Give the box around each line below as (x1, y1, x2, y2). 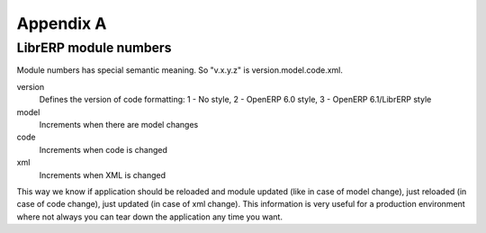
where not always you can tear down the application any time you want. (16, 211, 283, 222)
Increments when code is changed (39, 144, 168, 155)
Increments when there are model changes (39, 119, 199, 130)
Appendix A (16, 13, 107, 33)
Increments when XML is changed (39, 169, 166, 180)
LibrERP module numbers (16, 40, 172, 56)
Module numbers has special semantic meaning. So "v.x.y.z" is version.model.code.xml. (16, 65, 344, 76)
